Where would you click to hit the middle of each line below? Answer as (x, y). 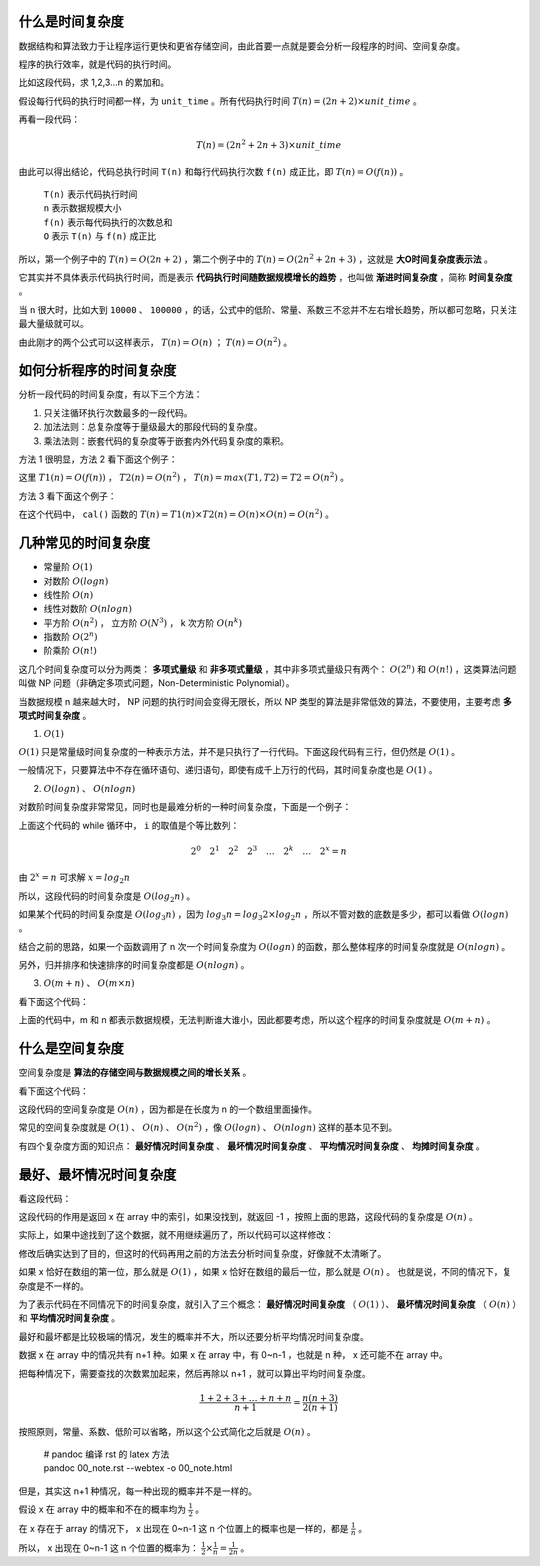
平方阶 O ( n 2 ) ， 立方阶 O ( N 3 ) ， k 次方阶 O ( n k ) (143, 622)
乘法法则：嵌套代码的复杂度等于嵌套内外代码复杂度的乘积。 (166, 441)
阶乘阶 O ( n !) (70, 651)
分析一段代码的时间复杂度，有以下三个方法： (110, 394)
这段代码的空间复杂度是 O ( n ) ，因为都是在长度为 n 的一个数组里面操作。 (168, 1109)
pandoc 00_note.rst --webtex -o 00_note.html (138, 1468)
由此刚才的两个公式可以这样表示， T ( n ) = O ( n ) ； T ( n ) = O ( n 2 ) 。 (155, 341)
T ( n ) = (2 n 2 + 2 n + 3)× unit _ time (268, 144)
